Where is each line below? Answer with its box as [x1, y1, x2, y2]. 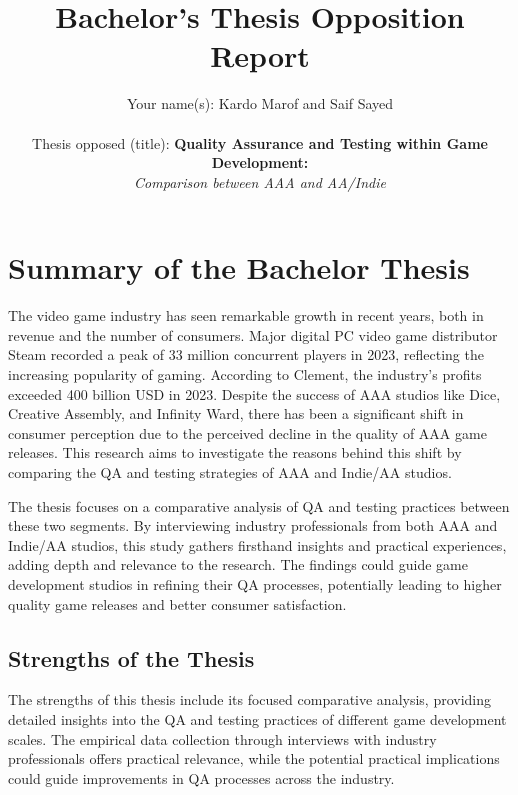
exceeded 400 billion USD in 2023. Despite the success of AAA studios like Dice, [8, 383, 501, 404]
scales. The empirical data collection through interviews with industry [8, 728, 437, 749]
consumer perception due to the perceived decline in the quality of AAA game [8, 422, 487, 443]
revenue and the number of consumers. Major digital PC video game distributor [8, 324, 498, 345]
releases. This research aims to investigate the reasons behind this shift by [8, 442, 462, 463]
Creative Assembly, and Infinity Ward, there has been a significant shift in [8, 403, 464, 424]
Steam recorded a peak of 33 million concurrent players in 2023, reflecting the [8, 344, 484, 365]
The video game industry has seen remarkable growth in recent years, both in [8, 305, 484, 326]
